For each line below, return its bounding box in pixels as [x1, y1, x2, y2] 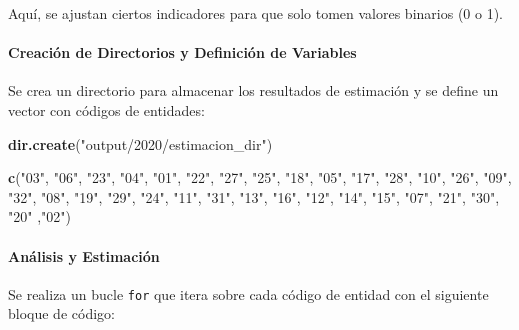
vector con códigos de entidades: [8, 99, 205, 120]
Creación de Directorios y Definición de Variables [8, 42, 357, 63]
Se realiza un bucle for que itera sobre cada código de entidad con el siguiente [8, 283, 489, 304]
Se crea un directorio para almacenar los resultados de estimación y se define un [8, 80, 499, 101]
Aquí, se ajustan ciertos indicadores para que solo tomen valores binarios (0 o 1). [8, 3, 503, 23]
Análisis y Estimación [8, 245, 160, 266]
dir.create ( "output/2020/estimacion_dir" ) [8, 133, 273, 154]
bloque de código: [8, 303, 115, 324]
